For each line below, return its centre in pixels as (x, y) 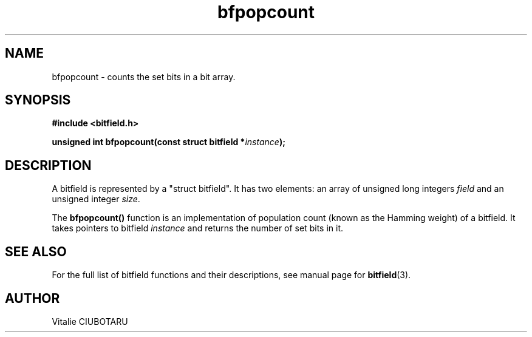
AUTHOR (32, 298)
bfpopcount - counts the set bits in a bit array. (144, 77)
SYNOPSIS (38, 100)
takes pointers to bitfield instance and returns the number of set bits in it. (198, 228)
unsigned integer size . (96, 199)
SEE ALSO (36, 251)
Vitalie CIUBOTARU (90, 321)
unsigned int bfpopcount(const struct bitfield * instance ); (169, 142)
